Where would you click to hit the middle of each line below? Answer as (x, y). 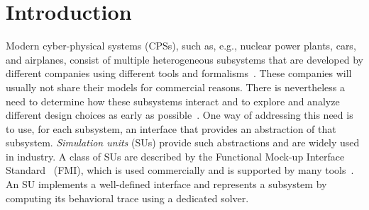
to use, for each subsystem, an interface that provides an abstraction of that (171, 128)
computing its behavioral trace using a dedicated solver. (127, 198)
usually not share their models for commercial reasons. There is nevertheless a (176, 87)
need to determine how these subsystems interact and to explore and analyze (173, 101)
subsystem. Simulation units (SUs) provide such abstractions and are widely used (183, 142)
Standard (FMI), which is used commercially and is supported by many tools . (180, 170)
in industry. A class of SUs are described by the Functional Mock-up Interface (175, 156)
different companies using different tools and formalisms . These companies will (179, 73)
